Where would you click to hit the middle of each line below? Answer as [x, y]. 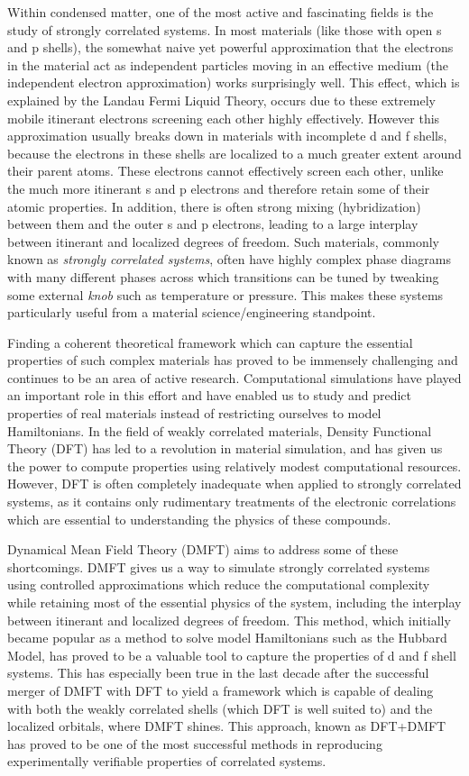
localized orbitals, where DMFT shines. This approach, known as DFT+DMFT [227, 726]
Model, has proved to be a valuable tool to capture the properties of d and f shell [232, 655]
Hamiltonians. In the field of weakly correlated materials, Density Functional [220, 430]
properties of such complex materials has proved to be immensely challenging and [233, 360]
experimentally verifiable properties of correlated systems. [167, 761]
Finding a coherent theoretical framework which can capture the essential [210, 342]
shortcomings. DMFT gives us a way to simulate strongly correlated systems [219, 566]
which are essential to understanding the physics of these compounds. [199, 519]
